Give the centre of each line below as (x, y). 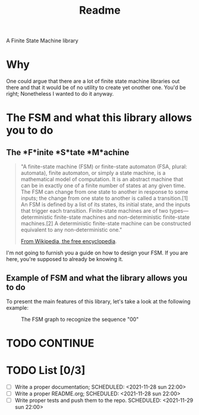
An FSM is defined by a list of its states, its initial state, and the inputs (105, 205)
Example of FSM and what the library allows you (97, 278)
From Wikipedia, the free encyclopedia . (69, 241)
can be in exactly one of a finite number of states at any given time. (103, 186)
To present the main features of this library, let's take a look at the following (99, 301)
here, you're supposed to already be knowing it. (65, 259)
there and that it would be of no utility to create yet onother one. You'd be (96, 87)
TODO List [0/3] (46, 371)
